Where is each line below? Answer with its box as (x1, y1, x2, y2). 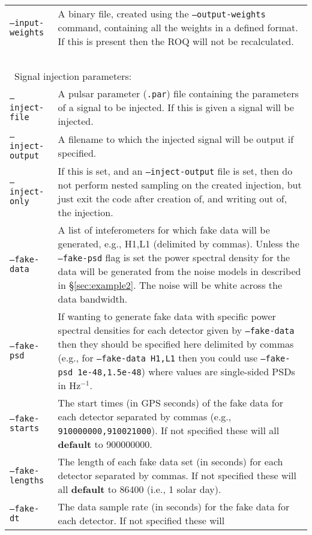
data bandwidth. (58, 292, 128, 306)
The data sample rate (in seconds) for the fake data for (58, 500, 290, 513)
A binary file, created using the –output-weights (58, 7, 266, 20)
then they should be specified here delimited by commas (58, 337, 294, 351)
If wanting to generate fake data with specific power (58, 309, 276, 323)
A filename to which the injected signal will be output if (58, 132, 294, 146)
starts (10, 423, 40, 433)
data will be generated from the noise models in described (58, 264, 301, 278)
